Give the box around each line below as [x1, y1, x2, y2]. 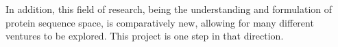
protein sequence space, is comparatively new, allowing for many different [5, 15, 314, 29]
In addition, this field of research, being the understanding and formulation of [5, 2, 333, 16]
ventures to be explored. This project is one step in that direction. [5, 29, 284, 43]
